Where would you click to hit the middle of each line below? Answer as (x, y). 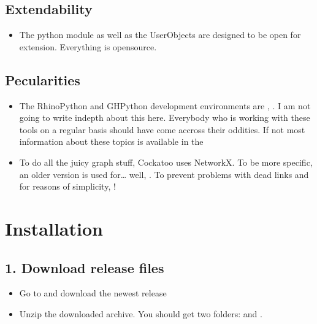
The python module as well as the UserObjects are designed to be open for (160, 35)
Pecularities (43, 79)
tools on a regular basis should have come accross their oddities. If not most (162, 129)
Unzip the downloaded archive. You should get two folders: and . (141, 313)
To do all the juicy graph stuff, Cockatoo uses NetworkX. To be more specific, (166, 162)
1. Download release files (85, 267)
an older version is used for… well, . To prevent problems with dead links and (164, 174)
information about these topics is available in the (111, 141)
